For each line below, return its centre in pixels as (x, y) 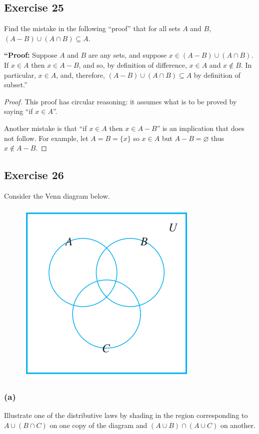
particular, (20, 75)
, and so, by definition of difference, (133, 64)
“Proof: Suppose (31, 55)
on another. (238, 425)
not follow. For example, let (46, 138)
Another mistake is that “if (45, 128)
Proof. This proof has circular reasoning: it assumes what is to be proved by (120, 101)
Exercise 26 (34, 175)
